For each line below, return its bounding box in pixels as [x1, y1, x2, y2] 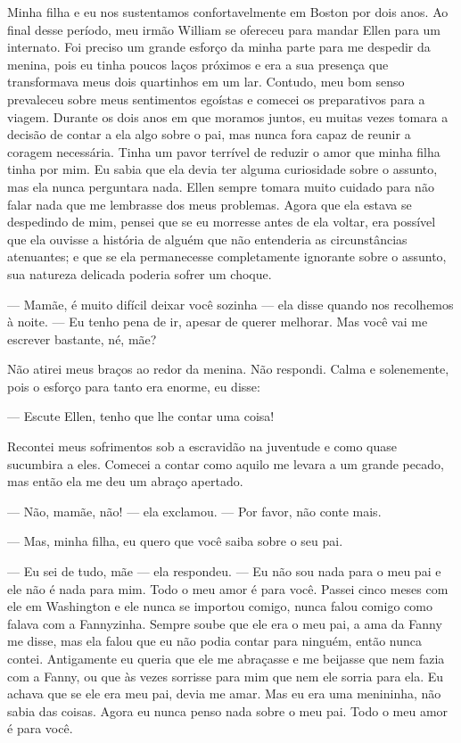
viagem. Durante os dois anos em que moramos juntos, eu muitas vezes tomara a [7, 107, 449, 126]
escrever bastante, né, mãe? [7, 329, 157, 348]
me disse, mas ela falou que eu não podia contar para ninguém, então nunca [7, 632, 423, 650]
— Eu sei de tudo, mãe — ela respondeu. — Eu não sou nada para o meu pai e [7, 562, 441, 581]
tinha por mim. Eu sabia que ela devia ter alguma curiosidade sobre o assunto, [7, 160, 438, 178]
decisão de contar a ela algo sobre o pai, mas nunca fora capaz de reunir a [7, 125, 411, 144]
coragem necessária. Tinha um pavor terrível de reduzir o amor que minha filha [7, 142, 440, 161]
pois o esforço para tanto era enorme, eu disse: [7, 376, 260, 395]
